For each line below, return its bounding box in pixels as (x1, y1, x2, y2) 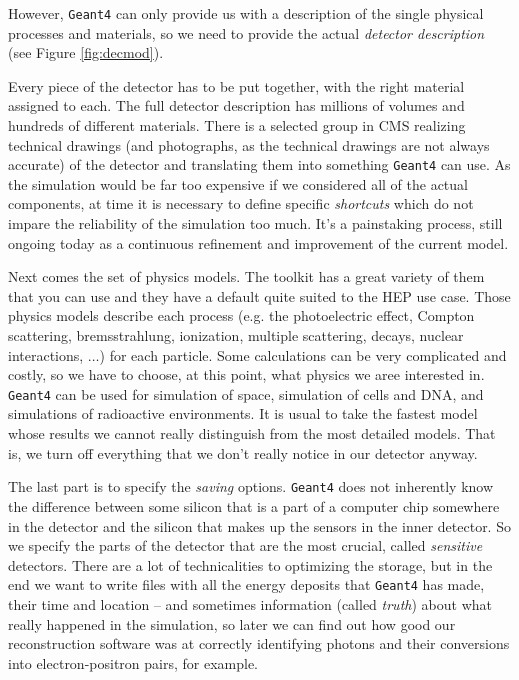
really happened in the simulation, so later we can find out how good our (8, 613, 456, 634)
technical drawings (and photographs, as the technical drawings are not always (8, 134, 490, 155)
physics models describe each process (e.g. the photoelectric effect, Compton (8, 305, 475, 326)
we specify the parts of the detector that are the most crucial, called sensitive (8, 535, 483, 556)
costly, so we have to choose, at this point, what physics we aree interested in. (8, 364, 485, 385)
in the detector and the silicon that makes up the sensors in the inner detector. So (8, 515, 511, 536)
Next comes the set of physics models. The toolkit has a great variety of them (8, 266, 485, 287)
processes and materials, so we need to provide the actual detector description (8, 22, 485, 43)
